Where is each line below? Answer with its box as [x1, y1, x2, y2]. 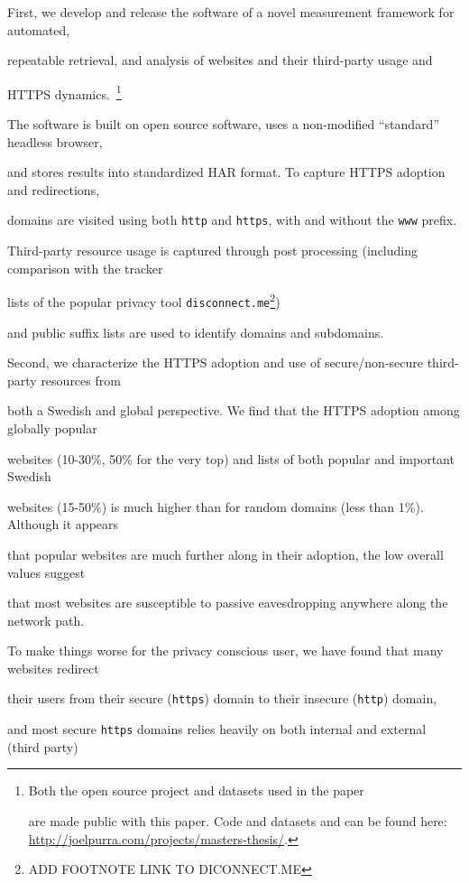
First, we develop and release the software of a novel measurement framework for [7, 3, 455, 21]
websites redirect [7, 658, 99, 677]
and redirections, [7, 180, 100, 199]
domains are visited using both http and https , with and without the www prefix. [7, 210, 457, 229]
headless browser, [7, 132, 103, 151]
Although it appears [7, 515, 119, 534]
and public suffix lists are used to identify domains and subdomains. [7, 322, 384, 341]
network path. [7, 610, 85, 629]
